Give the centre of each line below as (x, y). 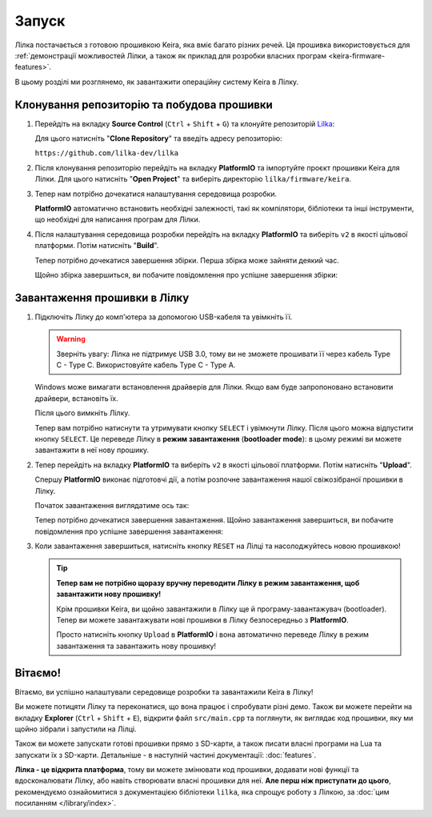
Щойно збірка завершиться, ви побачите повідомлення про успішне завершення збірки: (186, 274)
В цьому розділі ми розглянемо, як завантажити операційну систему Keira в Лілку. (157, 82)
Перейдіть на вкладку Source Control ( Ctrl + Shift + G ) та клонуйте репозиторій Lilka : (185, 123)
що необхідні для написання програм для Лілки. (118, 219)
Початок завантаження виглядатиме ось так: (112, 505)
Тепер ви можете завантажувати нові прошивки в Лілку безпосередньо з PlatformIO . (203, 620)
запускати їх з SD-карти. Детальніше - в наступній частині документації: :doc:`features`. (166, 755)
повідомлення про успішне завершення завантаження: (129, 531)
